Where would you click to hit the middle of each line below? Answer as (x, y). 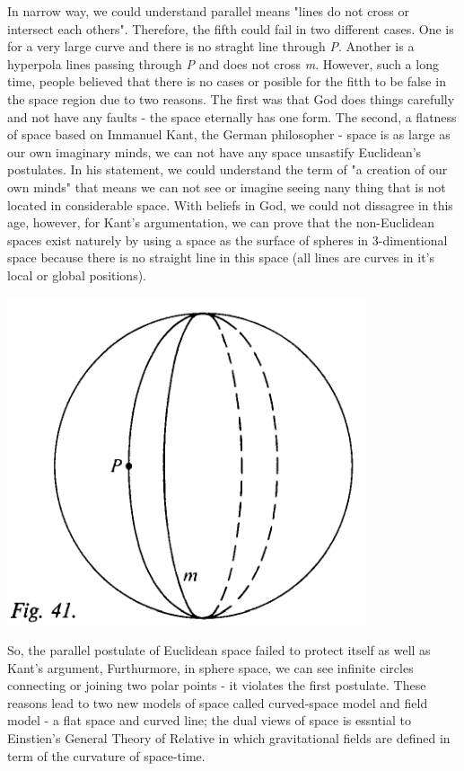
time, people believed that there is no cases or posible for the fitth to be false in (227, 81)
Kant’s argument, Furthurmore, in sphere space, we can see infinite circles (210, 667)
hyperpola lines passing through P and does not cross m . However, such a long (223, 63)
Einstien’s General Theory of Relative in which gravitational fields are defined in (229, 738)
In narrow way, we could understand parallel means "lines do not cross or (209, 11)
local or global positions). (77, 275)
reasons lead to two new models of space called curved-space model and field (218, 702)
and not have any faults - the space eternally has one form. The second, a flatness (232, 116)
